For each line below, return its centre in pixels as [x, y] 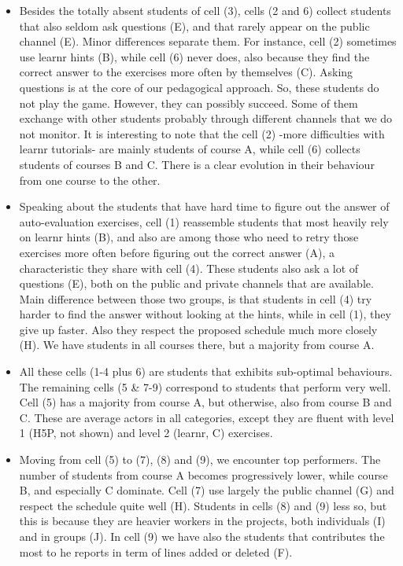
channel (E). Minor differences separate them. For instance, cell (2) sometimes [208, 41]
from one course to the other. [90, 180]
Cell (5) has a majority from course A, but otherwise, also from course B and [205, 402]
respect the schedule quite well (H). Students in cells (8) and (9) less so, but [203, 505]
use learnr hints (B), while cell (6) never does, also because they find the [194, 56]
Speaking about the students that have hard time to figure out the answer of [204, 206]
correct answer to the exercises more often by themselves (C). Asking [186, 72]
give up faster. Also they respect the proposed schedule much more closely [198, 329]
